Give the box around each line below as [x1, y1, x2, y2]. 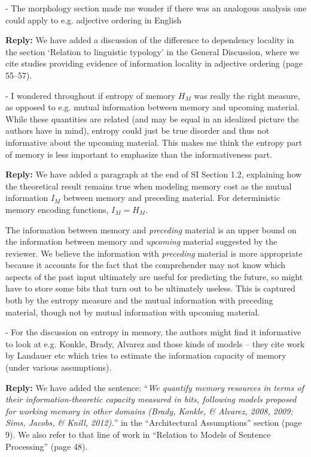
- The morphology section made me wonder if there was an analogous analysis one [5, 2, 307, 14]
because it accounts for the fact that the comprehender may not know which [5, 258, 286, 271]
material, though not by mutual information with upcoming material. [5, 305, 260, 318]
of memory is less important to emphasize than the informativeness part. [5, 148, 272, 160]
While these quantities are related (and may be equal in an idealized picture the [5, 112, 299, 125]
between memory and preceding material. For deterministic [63, 191, 280, 204]
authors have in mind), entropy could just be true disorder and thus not [5, 124, 270, 137]
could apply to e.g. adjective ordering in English [5, 13, 182, 26]
